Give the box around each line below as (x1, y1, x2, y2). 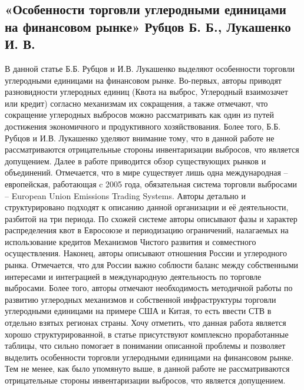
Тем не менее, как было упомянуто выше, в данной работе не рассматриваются (5, 362, 290, 375)
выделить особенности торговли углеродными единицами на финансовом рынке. (5, 351, 294, 363)
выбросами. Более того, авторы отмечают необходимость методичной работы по (5, 282, 293, 294)
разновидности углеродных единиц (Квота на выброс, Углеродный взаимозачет (5, 85, 288, 98)
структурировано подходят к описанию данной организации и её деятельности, (5, 201, 289, 213)
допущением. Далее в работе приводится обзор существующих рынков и (5, 154, 266, 167)
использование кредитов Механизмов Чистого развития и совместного (5, 235, 256, 247)
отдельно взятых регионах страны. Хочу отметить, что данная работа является (5, 316, 286, 329)
